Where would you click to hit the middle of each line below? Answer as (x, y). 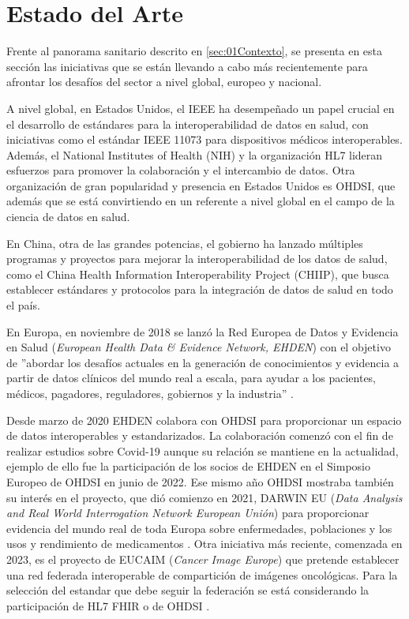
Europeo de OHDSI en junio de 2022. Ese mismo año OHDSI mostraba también (200, 481)
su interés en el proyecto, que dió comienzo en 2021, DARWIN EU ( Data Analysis (204, 497)
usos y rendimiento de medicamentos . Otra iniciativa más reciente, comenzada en (204, 544)
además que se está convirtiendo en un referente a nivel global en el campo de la (201, 201)
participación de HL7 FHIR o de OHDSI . (108, 605)
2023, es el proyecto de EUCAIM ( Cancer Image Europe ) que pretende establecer (203, 559)
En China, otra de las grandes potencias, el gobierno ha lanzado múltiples (185, 243)
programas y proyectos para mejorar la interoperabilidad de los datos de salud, (197, 259)
